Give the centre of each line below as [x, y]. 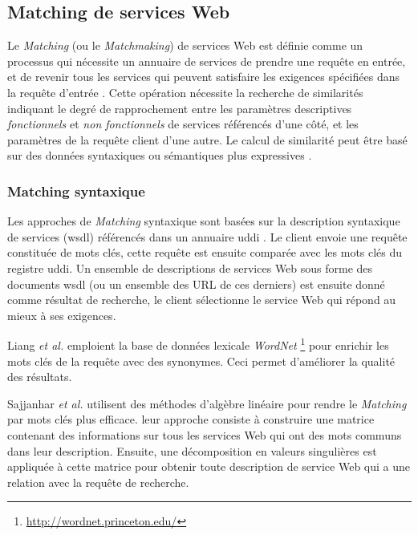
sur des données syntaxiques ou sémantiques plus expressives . [160, 155]
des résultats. [40, 377]
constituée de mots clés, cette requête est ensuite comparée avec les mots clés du [205, 252]
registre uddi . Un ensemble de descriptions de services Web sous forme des [190, 267]
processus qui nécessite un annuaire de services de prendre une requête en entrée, [207, 61]
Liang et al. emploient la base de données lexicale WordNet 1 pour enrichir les [198, 344]
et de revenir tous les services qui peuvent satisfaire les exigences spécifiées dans [203, 77]
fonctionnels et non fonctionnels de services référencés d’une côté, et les [183, 124]
